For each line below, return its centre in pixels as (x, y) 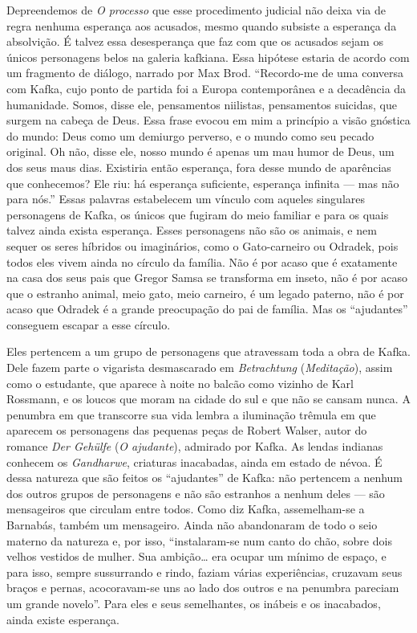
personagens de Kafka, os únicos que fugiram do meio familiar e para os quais (198, 214)
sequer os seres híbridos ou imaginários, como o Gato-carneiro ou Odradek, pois (202, 245)
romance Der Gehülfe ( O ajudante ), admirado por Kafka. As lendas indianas (195, 446)
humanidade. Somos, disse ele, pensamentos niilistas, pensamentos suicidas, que (202, 104)
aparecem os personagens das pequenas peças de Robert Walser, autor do (187, 430)
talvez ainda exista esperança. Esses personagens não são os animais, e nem (192, 230)
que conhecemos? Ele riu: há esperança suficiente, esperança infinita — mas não (203, 183)
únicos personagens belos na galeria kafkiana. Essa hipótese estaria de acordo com (208, 57)
